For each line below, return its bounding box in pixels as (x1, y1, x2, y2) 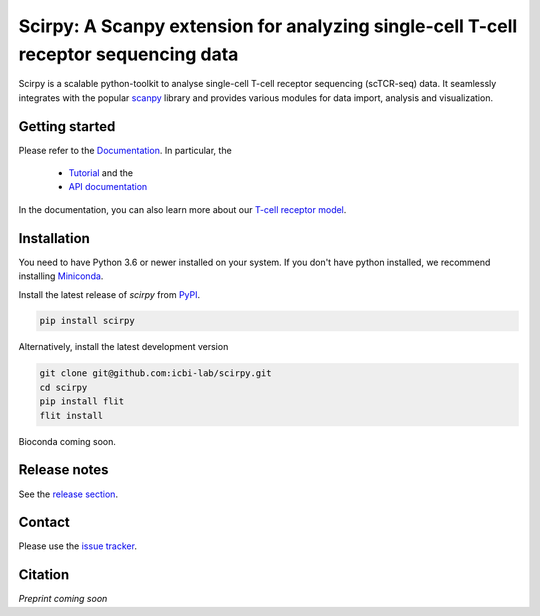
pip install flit (39, 396, 125, 407)
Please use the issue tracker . (18, 540, 137, 552)
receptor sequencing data (18, 43, 239, 65)
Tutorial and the (68, 167, 134, 179)
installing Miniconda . (18, 270, 104, 282)
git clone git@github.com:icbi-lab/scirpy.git (39, 368, 272, 379)
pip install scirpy (39, 315, 135, 327)
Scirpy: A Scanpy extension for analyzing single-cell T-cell (18, 15, 518, 37)
